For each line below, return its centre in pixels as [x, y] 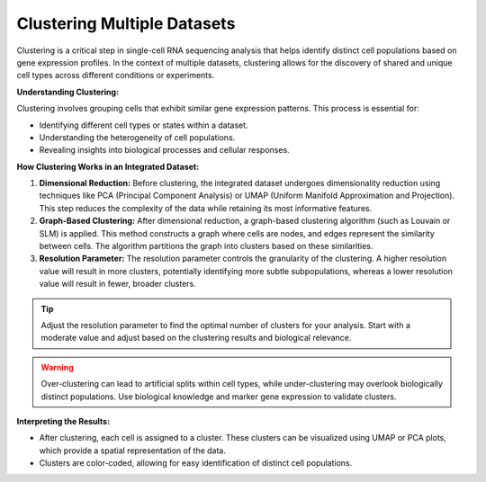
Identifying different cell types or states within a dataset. [144, 125]
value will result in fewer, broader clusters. [118, 284]
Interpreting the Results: [63, 421]
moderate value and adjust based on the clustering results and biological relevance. [196, 338]
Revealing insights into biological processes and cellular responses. [164, 150]
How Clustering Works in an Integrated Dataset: [108, 166]
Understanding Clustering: [68, 92]
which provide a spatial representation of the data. [133, 451]
